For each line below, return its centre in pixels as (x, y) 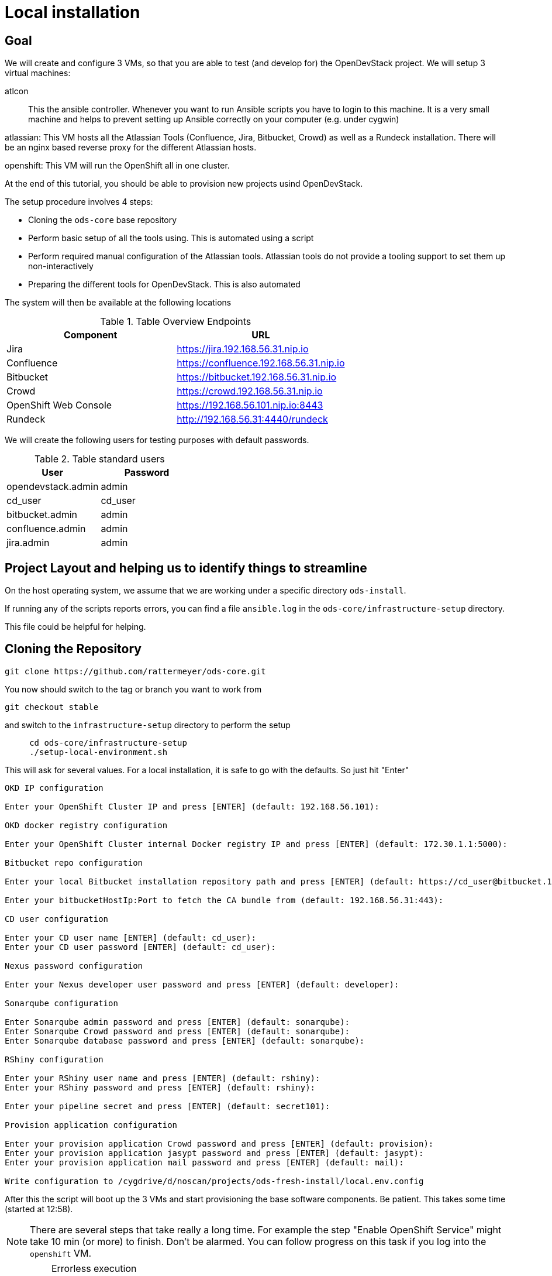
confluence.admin (46, 529)
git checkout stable (52, 707)
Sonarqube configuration (61, 1003)
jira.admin (28, 543)
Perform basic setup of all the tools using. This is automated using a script (171, 238)
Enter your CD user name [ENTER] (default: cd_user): (130, 937)
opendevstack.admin (53, 487)
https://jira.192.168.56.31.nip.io (243, 349)
